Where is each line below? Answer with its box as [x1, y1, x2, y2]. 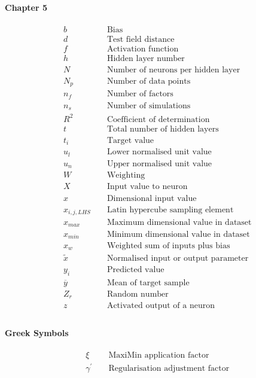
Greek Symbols [5, 326, 69, 339]
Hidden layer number [106, 54, 185, 63]
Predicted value [106, 265, 164, 274]
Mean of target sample [106, 278, 190, 287]
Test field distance [106, 35, 175, 44]
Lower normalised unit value [106, 148, 212, 157]
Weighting [106, 171, 145, 180]
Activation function [106, 44, 179, 53]
